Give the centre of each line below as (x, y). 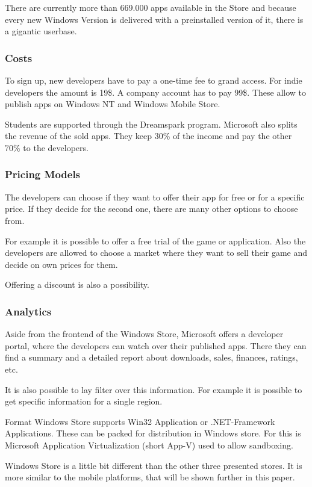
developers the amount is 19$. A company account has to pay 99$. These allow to (156, 92)
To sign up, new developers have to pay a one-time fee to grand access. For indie (154, 80)
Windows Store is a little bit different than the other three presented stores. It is (154, 465)
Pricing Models (43, 174)
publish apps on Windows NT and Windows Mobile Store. (113, 104)
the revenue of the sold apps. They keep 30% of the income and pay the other (148, 136)
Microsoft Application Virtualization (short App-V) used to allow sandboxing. (149, 445)
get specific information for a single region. (84, 401)
